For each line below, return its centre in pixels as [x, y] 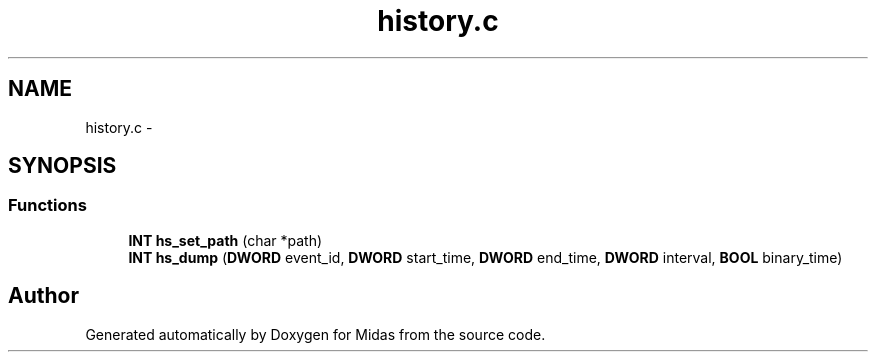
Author [43, 296]
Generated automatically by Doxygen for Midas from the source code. [315, 334]
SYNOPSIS [62, 166]
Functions [47, 205]
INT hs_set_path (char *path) [225, 240]
